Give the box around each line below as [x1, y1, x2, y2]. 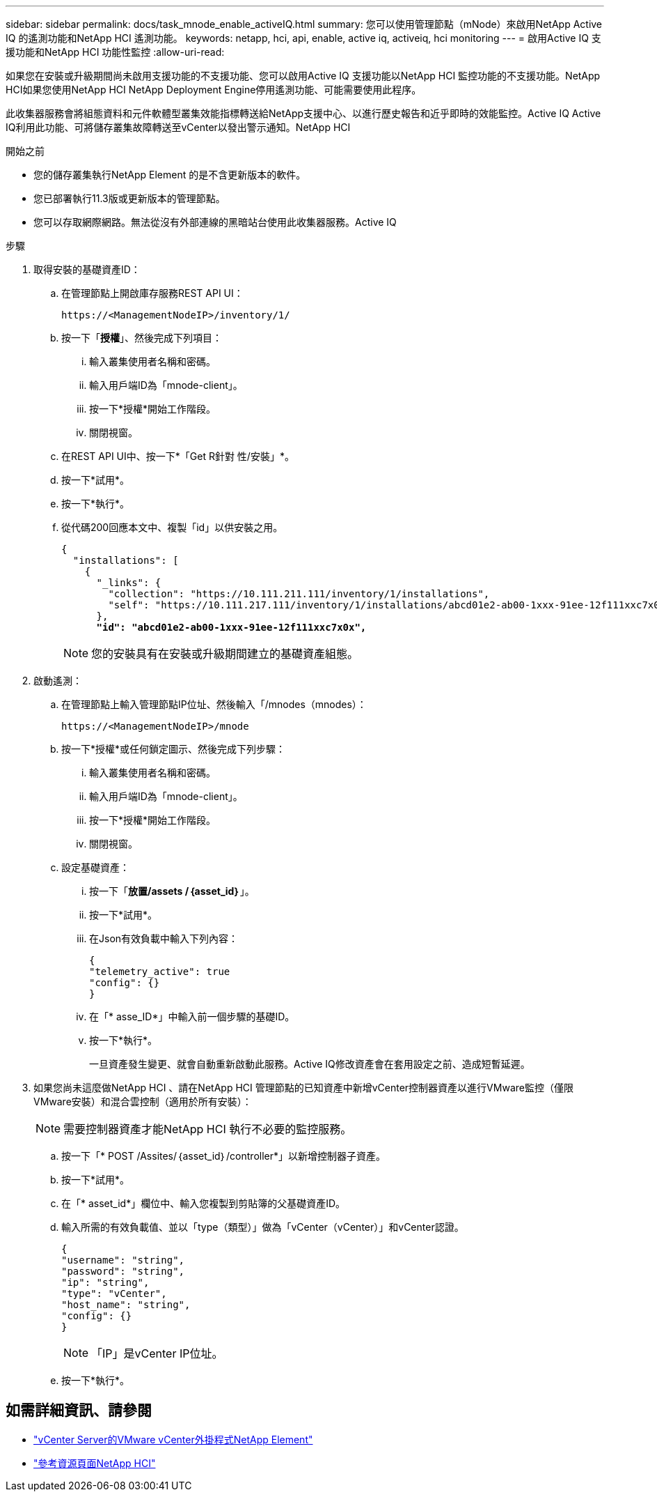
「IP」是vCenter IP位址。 [91, 1346, 223, 1360]
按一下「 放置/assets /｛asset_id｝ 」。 [89, 885, 255, 897]
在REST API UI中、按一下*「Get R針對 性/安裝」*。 [61, 450, 294, 462]
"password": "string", [61, 1266, 185, 1277]
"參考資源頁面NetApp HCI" [33, 1457, 156, 1469]
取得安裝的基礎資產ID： [33, 263, 141, 275]
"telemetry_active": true [89, 966, 230, 977]
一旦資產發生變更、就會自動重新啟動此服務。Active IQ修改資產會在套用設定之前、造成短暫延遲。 [89, 1058, 530, 1070]
